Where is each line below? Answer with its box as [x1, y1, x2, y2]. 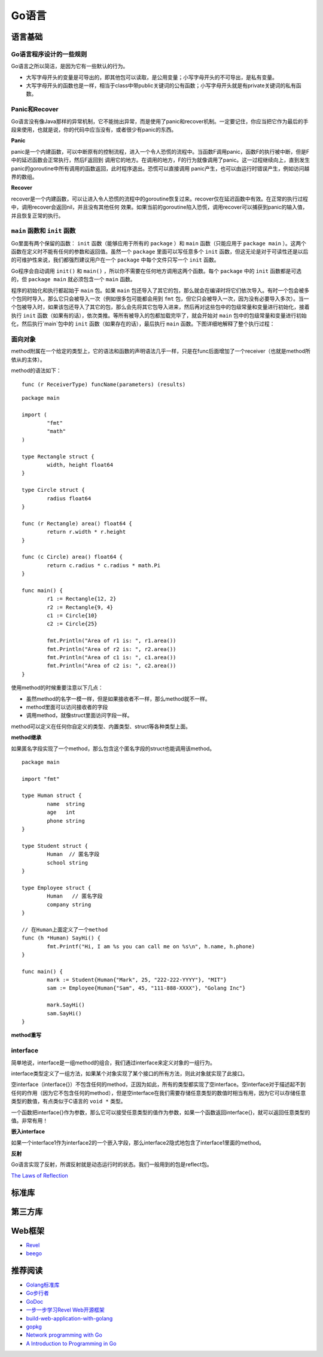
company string [47, 901, 92, 908]
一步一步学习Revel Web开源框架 [26, 1306, 105, 1313]
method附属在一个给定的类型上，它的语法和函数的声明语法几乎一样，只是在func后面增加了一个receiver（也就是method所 [11, 348, 311, 355]
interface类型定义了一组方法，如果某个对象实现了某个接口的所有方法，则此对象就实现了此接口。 [11, 1070, 248, 1077]
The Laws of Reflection [11, 1172, 68, 1179]
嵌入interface [11, 1128, 45, 1135]
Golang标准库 [26, 1281, 60, 1289]
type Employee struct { [22, 884, 92, 891]
